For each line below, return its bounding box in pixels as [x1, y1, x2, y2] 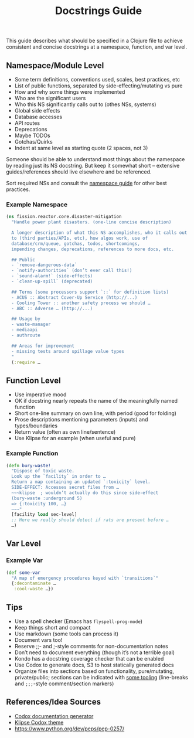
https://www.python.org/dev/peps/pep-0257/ [14, 725, 125, 732]
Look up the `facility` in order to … [11, 474, 107, 479]
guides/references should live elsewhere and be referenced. [6, 168, 152, 175]
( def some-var [6, 570, 41, 576]
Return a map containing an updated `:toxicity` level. [11, 479, 151, 485]
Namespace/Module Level [6, 60, 104, 70]
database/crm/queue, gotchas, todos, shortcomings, [11, 240, 141, 247]
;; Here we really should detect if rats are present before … [11, 517, 169, 523]
